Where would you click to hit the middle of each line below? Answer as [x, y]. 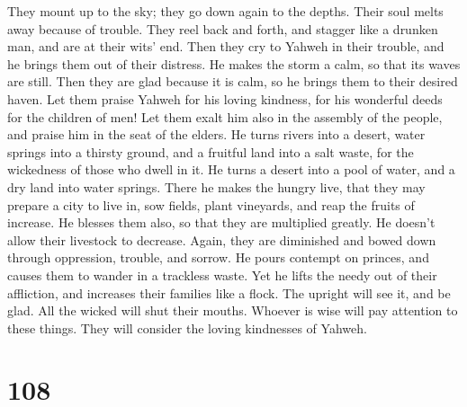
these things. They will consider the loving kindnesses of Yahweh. [187, 327]
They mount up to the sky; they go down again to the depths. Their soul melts [225, 11]
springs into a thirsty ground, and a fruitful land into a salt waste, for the [211, 151]
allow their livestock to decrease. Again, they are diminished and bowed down [222, 239]
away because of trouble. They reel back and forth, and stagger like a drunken [223, 28]
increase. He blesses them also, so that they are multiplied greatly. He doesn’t [221, 222]
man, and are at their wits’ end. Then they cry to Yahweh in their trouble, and [226, 46]
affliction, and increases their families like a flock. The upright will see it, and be [229, 292]
